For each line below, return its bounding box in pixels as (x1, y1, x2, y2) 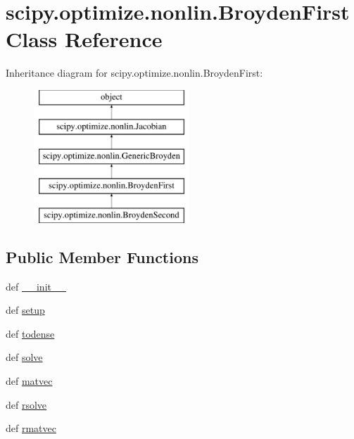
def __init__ (6, 279, 66, 293)
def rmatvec (6, 421, 56, 435)
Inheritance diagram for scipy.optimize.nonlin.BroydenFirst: (6, 65, 263, 80)
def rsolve (6, 397, 47, 412)
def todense (6, 326, 55, 341)
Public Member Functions (6, 246, 198, 267)
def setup (6, 303, 45, 317)
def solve (6, 350, 43, 364)
